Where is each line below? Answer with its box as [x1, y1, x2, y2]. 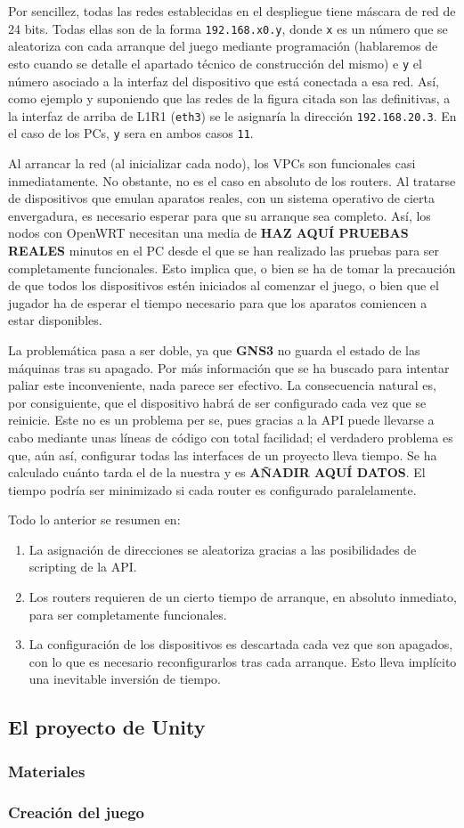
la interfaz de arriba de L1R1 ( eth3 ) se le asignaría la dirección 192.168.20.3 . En [8, 106, 457, 125]
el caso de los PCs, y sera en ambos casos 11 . [8, 124, 254, 142]
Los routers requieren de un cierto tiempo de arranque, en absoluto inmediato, [28, 588, 458, 606]
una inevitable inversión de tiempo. [28, 670, 221, 688]
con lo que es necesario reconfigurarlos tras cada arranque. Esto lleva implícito [28, 652, 457, 670]
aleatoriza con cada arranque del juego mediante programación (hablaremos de [8, 37, 438, 55]
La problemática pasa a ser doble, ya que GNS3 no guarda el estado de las [8, 340, 420, 359]
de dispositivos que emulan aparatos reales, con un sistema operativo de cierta [8, 189, 435, 207]
